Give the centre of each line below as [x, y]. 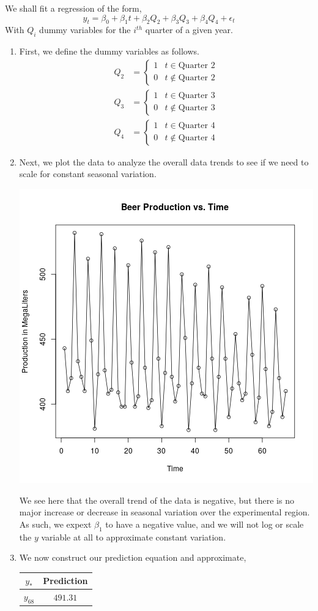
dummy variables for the [85, 30]
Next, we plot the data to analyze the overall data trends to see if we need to [164, 161]
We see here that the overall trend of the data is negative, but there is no [157, 500]
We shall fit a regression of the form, [73, 8]
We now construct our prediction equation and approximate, [133, 557]
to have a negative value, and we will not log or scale [205, 524]
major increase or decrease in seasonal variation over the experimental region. [165, 512]
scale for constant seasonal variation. [88, 174]
